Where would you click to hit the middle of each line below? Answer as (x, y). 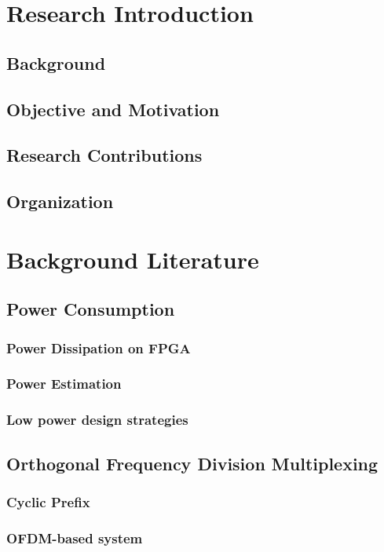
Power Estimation (64, 384)
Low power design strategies (97, 420)
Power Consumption (91, 309)
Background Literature (133, 259)
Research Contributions (104, 155)
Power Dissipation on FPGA (99, 347)
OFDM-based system (75, 537)
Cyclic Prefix (48, 501)
